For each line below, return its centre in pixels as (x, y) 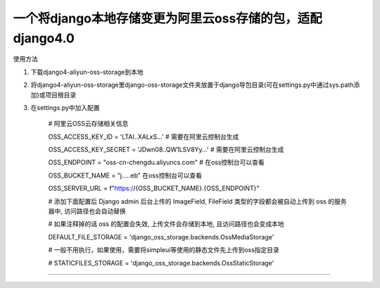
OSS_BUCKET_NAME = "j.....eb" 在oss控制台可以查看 (125, 175)
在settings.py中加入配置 (65, 107)
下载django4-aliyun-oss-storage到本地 (87, 72)
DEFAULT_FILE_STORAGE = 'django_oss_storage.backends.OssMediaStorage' (161, 237)
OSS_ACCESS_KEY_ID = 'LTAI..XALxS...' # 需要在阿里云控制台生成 (144, 137)
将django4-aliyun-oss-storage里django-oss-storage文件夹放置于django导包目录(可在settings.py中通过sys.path (192, 85)
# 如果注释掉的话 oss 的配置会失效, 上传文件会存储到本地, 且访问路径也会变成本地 (166, 224)
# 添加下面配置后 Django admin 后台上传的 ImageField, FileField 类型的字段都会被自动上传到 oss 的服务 (197, 201)
